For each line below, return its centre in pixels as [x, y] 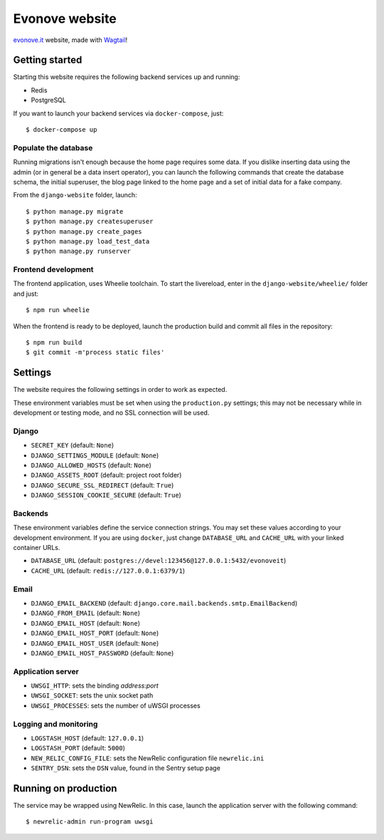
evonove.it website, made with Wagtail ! [70, 40]
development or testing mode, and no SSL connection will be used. [111, 413]
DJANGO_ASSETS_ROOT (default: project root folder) [106, 475]
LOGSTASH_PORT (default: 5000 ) [78, 748]
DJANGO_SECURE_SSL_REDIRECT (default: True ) [102, 485]
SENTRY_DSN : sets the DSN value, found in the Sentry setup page [126, 768]
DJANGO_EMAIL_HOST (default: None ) [85, 623]
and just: [26, 294]
